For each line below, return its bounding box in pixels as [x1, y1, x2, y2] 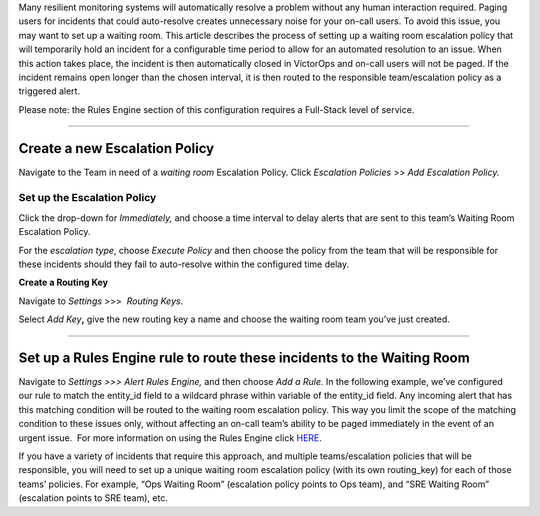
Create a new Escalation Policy [18, 140, 215, 157]
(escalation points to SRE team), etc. [18, 492, 169, 504]
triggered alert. [18, 85, 80, 97]
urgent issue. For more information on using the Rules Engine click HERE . [18, 431, 322, 444]
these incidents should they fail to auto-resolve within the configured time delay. [18, 258, 350, 270]
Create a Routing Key [18, 276, 109, 289]
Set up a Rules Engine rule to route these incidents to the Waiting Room [18, 349, 470, 366]
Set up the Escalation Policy [18, 191, 157, 205]
